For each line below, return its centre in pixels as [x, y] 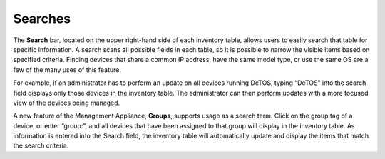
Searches [42, 19]
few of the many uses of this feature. [67, 70]
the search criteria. [41, 145]
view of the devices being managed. [67, 103]
